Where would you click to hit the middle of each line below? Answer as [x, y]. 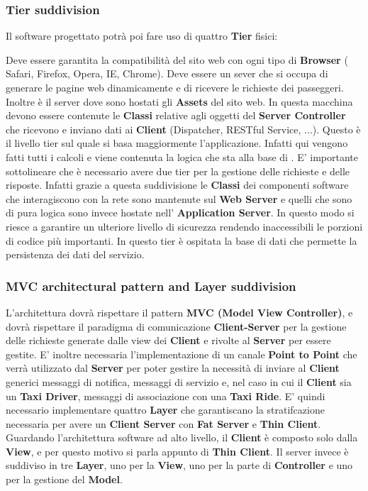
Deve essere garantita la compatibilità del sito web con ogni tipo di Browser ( [177, 59]
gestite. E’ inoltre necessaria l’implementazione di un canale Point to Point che [182, 354]
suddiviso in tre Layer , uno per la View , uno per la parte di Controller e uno [179, 465]
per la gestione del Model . [64, 479]
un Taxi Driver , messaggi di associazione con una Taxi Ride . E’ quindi [166, 396]
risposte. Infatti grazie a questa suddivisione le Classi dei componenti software [177, 185]
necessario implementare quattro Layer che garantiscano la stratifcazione [165, 410]
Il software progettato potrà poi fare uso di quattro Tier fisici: [142, 36]
